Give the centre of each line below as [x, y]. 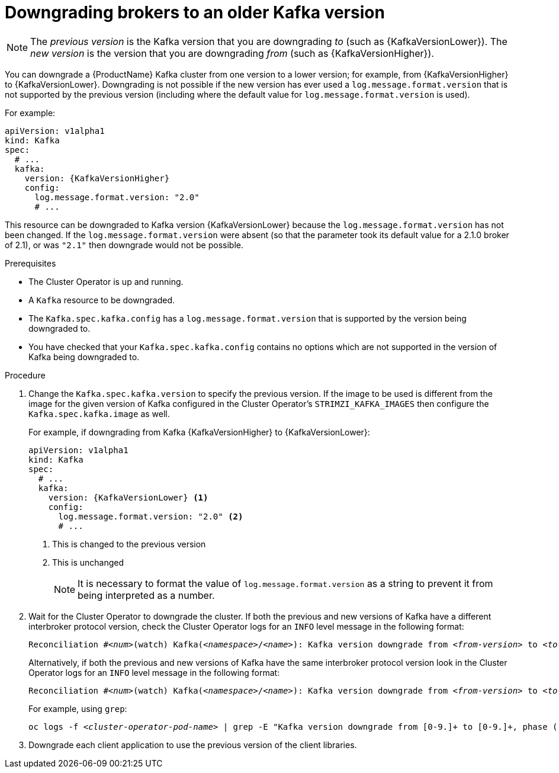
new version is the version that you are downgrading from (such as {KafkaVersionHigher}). [232, 53]
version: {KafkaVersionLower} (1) [128, 497]
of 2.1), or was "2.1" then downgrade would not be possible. [124, 245]
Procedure [25, 375]
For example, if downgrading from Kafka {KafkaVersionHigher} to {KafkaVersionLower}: [199, 432]
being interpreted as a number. [146, 595]
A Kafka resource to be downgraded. [102, 300]
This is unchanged [88, 562]
